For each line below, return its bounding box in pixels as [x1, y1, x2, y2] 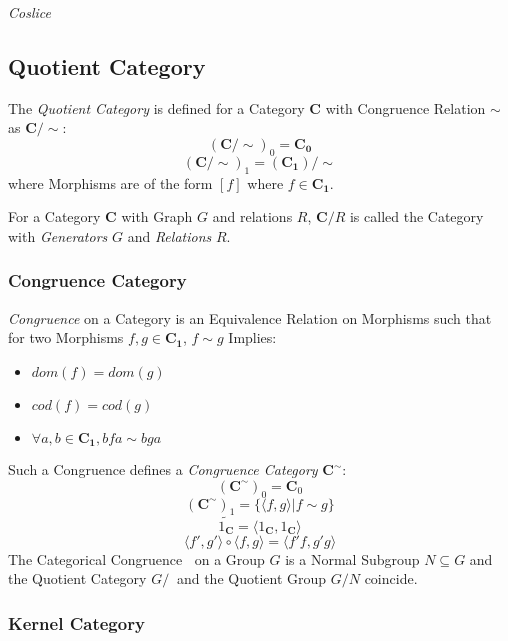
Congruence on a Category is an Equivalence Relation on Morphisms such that [8, 307, 492, 328]
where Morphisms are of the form [8, 172, 213, 193]
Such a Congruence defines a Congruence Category [8, 459, 318, 480]
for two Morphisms [8, 327, 124, 348]
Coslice [8, 2, 51, 22]
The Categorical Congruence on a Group [8, 548, 265, 569]
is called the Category [349, 206, 484, 227]
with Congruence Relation [325, 97, 486, 118]
